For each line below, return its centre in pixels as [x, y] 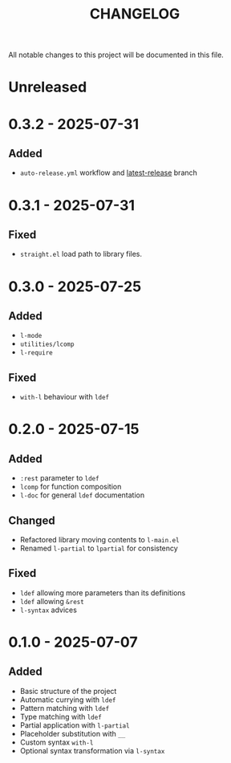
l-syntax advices [49, 610]
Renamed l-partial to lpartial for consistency [99, 548]
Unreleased [48, 87]
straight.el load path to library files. [81, 254]
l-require [36, 353]
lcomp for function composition [71, 487]
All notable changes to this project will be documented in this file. [116, 55]
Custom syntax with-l [57, 742]
